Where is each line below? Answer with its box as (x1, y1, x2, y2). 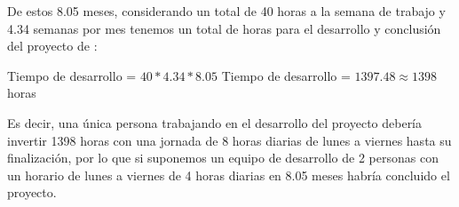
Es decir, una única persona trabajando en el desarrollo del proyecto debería (7, 113, 423, 131)
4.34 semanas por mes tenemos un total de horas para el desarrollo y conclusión (7, 19, 441, 37)
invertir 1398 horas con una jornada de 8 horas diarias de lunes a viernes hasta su (7, 131, 452, 149)
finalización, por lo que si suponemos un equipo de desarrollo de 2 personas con (7, 148, 439, 167)
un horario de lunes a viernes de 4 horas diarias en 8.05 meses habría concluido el (7, 165, 450, 184)
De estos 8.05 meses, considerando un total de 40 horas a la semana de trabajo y (7, 2, 446, 20)
